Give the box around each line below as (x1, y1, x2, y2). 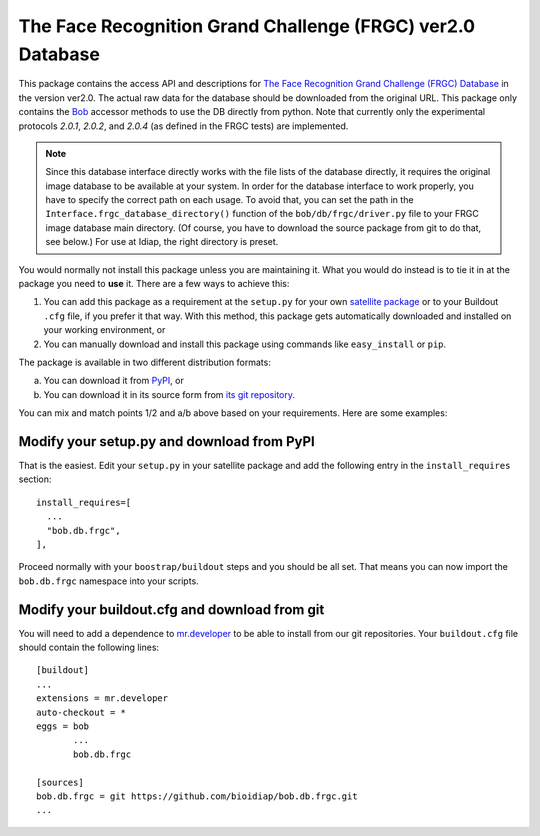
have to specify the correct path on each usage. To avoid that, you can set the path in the (45, 194, 414, 206)
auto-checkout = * (36, 706, 127, 718)
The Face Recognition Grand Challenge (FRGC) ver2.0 (18, 15, 475, 37)
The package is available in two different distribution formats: (18, 356, 272, 368)
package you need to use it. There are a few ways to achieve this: (18, 278, 290, 290)
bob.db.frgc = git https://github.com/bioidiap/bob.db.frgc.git (36, 791, 359, 802)
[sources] (36, 776, 84, 788)
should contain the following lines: (18, 641, 160, 654)
